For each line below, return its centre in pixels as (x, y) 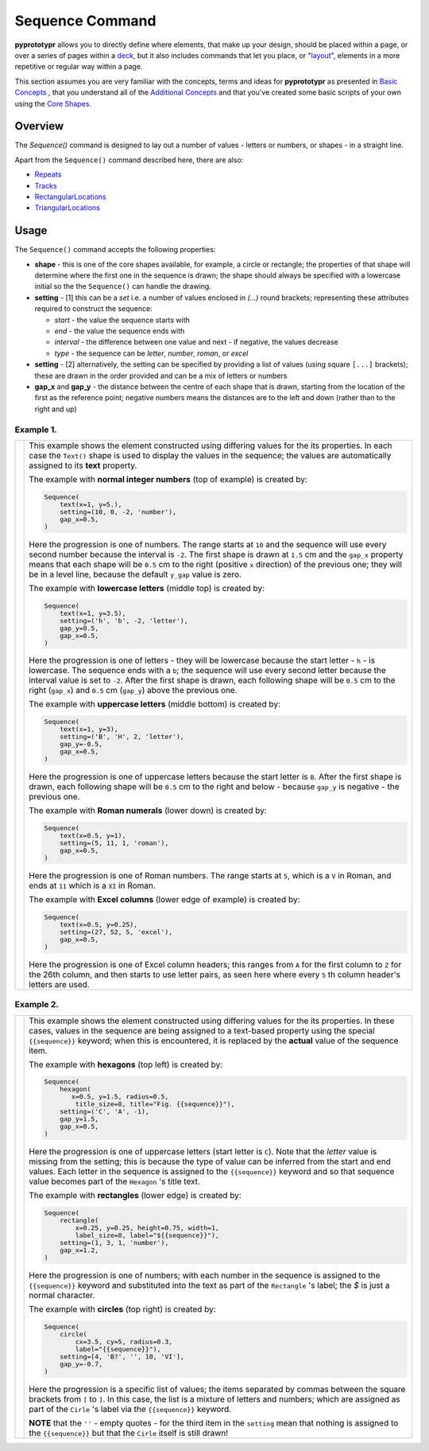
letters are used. (60, 984)
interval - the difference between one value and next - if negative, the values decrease (197, 342)
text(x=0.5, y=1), (93, 836)
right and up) (56, 409)
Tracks (46, 185)
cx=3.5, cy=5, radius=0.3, (124, 1342)
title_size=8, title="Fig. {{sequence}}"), (155, 1105)
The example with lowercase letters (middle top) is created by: (147, 588)
